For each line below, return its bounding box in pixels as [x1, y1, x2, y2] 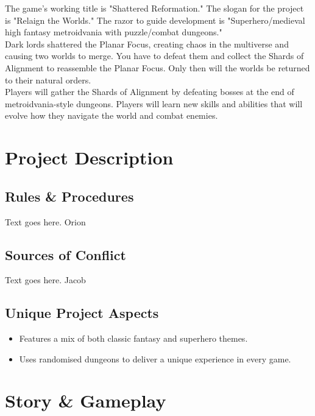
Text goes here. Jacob [5, 273, 86, 286]
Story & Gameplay [5, 388, 166, 413]
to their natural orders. [5, 73, 91, 86]
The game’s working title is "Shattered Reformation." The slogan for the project [5, 2, 304, 14]
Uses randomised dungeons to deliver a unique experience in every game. [19, 352, 291, 365]
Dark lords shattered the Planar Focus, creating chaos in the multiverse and [5, 37, 289, 50]
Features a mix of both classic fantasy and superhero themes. [19, 332, 248, 345]
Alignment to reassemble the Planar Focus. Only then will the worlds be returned [5, 61, 310, 74]
